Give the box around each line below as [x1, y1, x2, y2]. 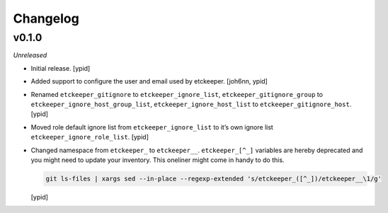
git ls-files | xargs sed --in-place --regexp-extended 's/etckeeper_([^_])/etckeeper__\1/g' [45, 174, 382, 183]
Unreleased [13, 51, 47, 59]
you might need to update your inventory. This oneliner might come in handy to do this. [30, 156, 285, 164]
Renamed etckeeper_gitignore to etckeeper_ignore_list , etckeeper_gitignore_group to [30, 90, 324, 98]
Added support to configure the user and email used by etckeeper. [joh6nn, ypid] [30, 77, 268, 86]
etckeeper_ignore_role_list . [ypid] [30, 133, 149, 142]
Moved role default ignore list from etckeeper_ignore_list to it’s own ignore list [30, 122, 274, 131]
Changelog [13, 11, 79, 26]
